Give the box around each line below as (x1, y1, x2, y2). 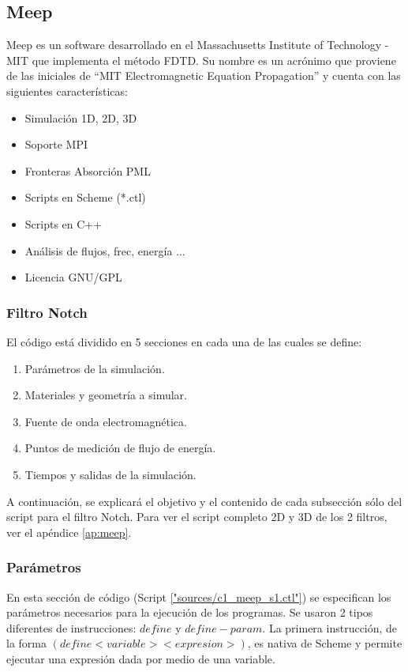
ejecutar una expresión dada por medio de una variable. (6, 650, 275, 666)
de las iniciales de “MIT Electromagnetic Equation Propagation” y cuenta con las (6, 67, 401, 84)
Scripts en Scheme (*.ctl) (24, 189, 146, 206)
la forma (6, 635, 47, 651)
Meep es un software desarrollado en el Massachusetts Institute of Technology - (6, 36, 389, 53)
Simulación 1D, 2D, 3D (24, 109, 137, 126)
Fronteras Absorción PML (24, 162, 151, 179)
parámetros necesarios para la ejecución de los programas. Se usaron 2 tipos (6, 604, 373, 621)
